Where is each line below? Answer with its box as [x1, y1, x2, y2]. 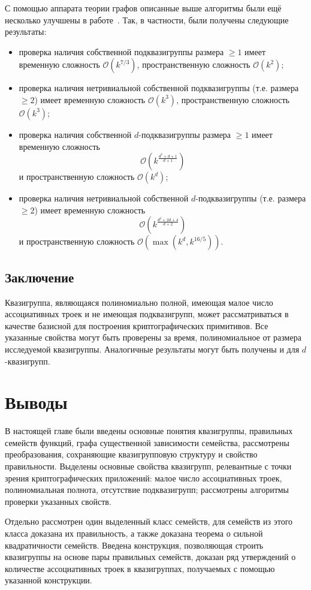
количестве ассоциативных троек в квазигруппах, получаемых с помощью [5, 562, 275, 574]
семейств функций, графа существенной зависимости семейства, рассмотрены [5, 436, 289, 448]
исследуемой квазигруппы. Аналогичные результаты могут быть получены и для [5, 342, 300, 355]
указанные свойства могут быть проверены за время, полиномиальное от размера [5, 331, 301, 344]
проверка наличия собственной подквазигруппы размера [19, 45, 224, 58]
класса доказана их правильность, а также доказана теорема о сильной [5, 526, 263, 539]
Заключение [5, 267, 74, 286]
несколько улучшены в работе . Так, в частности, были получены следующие [5, 13, 289, 26]
